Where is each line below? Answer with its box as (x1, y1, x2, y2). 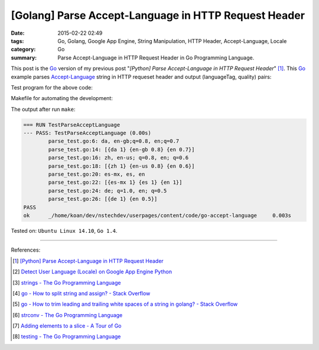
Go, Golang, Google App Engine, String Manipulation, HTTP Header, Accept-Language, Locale (57, 37, 287, 44)
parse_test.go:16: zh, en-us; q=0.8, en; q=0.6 (48, 154, 189, 161)
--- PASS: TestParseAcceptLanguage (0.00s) (23, 130, 152, 137)
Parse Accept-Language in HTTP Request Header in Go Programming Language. (57, 54, 255, 61)
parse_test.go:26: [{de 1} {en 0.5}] (48, 196, 158, 203)
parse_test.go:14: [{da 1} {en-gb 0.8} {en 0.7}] (48, 146, 195, 153)
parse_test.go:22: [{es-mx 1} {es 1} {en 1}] (48, 179, 183, 186)
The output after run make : (11, 105, 76, 113)
